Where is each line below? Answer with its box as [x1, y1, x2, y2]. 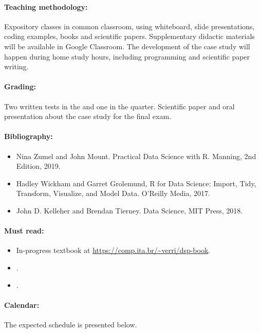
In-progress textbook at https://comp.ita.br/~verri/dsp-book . [16, 245, 211, 256]
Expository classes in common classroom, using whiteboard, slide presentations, [4, 21, 255, 31]
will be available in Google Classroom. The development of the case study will [4, 41, 250, 51]
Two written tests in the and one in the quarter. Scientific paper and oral [4, 101, 235, 111]
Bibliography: [4, 131, 53, 142]
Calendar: [4, 299, 40, 310]
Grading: [4, 81, 36, 92]
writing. [4, 61, 29, 72]
